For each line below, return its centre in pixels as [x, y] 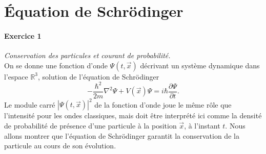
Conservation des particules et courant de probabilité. [87, 55]
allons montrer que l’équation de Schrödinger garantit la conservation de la [122, 135]
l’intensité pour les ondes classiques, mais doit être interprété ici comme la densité [133, 116]
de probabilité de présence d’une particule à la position [90, 126]
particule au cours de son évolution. [60, 146]
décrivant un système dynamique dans [200, 65]
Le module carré [30, 104]
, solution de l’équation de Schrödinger [99, 76]
